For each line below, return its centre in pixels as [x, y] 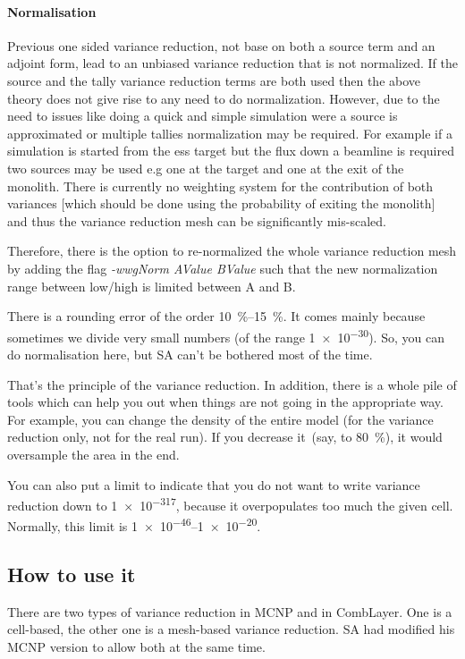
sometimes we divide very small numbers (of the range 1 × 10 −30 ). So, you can [226, 335]
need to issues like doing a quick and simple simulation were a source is [203, 116]
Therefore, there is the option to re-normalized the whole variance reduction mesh [232, 251]
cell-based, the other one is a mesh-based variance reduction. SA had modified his [231, 629]
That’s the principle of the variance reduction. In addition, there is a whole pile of [232, 384]
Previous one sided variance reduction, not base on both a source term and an [221, 45]
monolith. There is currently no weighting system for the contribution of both [220, 186]
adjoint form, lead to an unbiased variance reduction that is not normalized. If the [232, 63]
